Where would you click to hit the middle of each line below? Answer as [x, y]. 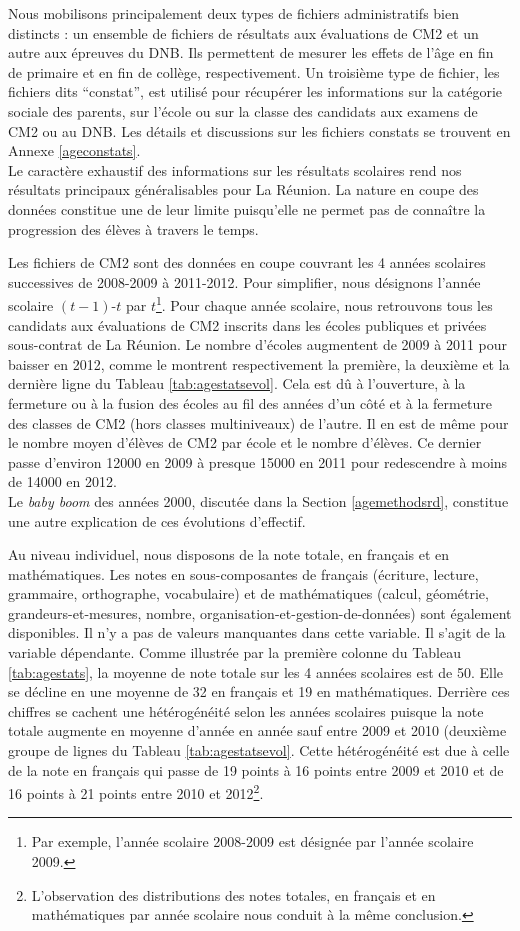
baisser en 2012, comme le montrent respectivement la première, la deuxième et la [259, 363]
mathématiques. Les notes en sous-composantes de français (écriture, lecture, [243, 573]
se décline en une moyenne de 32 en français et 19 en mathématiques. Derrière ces [259, 691]
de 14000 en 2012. [62, 481]
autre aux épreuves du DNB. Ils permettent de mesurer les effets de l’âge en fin [251, 52]
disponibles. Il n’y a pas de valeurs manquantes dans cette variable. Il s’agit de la [257, 632]
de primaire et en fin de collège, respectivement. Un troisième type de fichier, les [254, 71]
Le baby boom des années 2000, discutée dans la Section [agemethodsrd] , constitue [258, 500]
